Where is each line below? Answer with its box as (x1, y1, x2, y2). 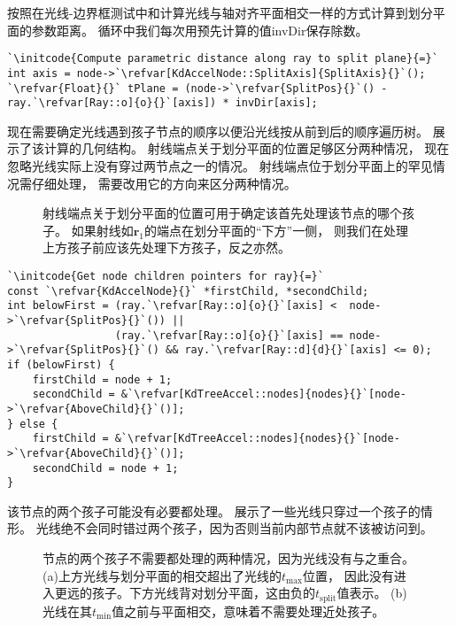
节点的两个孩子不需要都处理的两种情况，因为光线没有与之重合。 (43, 549, 414, 567)
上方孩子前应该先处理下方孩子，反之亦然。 (43, 238, 290, 257)
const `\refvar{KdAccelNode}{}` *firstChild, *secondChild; (7, 284, 369, 298)
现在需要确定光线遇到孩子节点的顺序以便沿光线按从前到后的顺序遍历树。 (7, 121, 429, 140)
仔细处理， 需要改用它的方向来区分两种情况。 (31, 174, 297, 192)
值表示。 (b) (336, 583, 407, 602)
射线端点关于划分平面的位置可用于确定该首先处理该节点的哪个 (43, 204, 402, 222)
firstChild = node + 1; (32, 373, 173, 386)
